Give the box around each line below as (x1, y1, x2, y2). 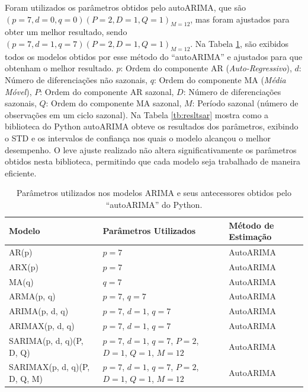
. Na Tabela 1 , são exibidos (190, 37, 289, 49)
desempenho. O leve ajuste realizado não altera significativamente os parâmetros (5, 143, 297, 156)
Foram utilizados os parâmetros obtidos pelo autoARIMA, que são (5, 1, 246, 13)
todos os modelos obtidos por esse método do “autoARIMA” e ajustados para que (5, 50, 303, 62)
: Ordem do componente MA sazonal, (46, 97, 182, 109)
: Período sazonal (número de (192, 97, 299, 109)
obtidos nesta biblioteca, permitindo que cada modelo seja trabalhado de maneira (5, 155, 300, 167)
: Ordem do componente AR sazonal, (40, 85, 174, 97)
